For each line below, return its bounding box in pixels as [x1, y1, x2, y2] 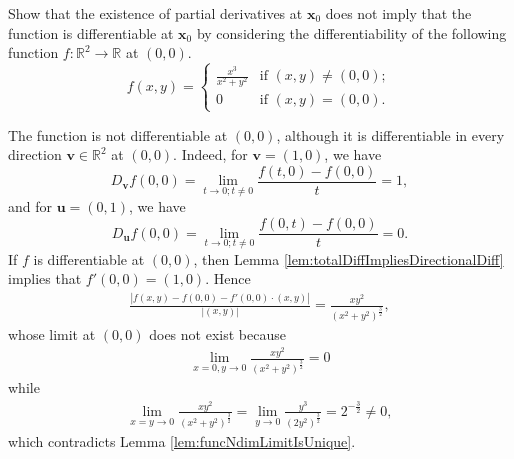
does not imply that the [325, 3, 472, 23]
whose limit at [8, 323, 96, 344]
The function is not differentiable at [8, 124, 228, 145]
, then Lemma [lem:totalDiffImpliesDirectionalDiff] [193, 248, 504, 269]
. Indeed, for [173, 144, 248, 165]
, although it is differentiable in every [276, 124, 505, 145]
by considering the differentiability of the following [196, 22, 507, 43]
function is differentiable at [8, 22, 174, 43]
